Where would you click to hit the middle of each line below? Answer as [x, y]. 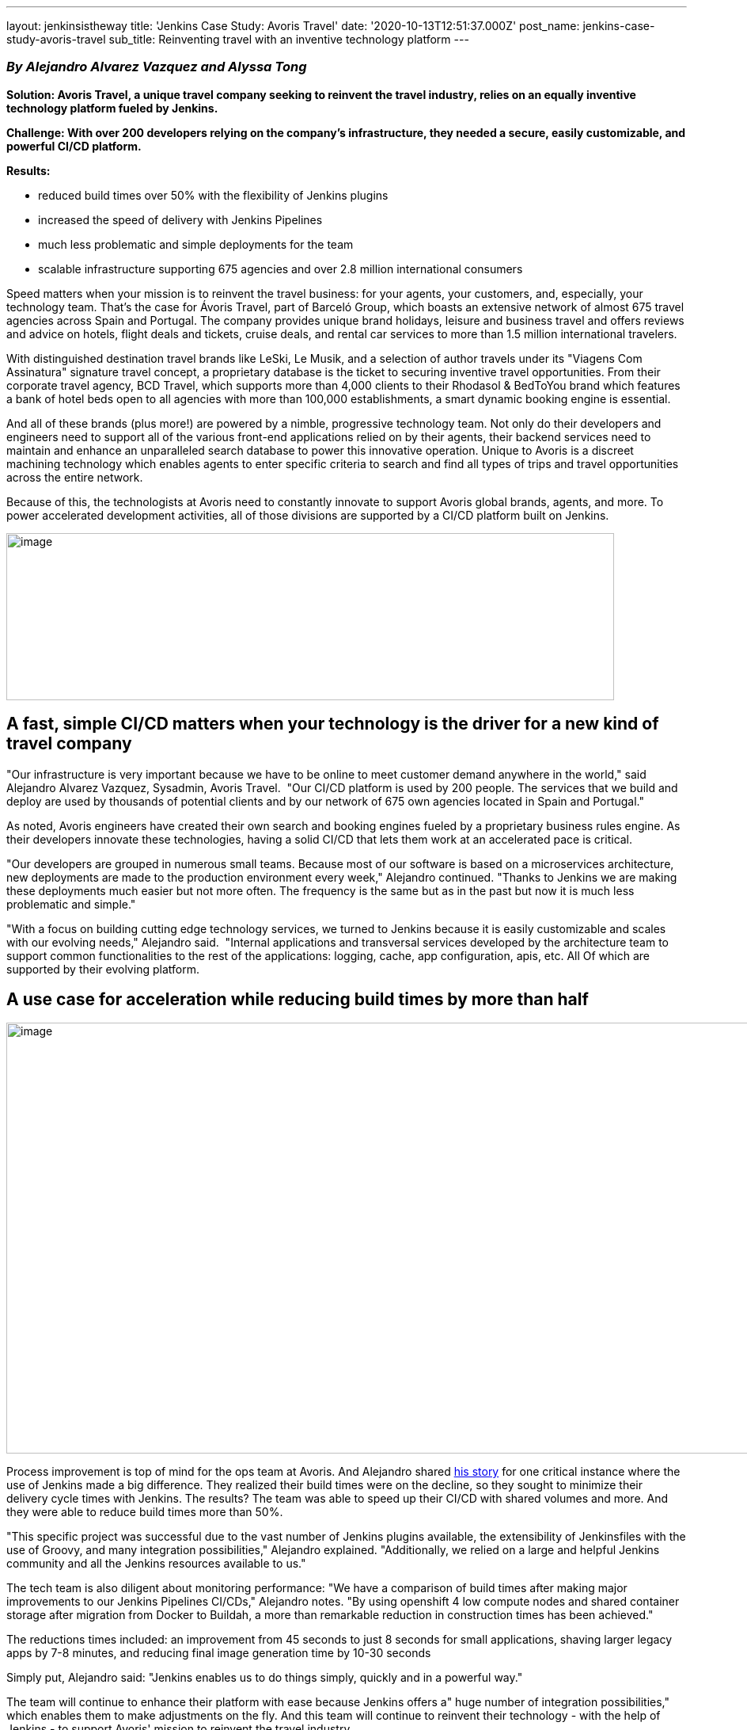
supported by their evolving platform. [103, 969]
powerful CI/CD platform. [74, 146]
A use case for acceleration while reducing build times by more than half [298, 1000]
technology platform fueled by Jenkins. [112, 108]
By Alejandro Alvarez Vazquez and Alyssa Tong [157, 67]
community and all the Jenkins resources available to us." [156, 1564]
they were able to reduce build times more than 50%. [145, 1512]
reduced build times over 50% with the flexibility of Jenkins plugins [213, 195]
